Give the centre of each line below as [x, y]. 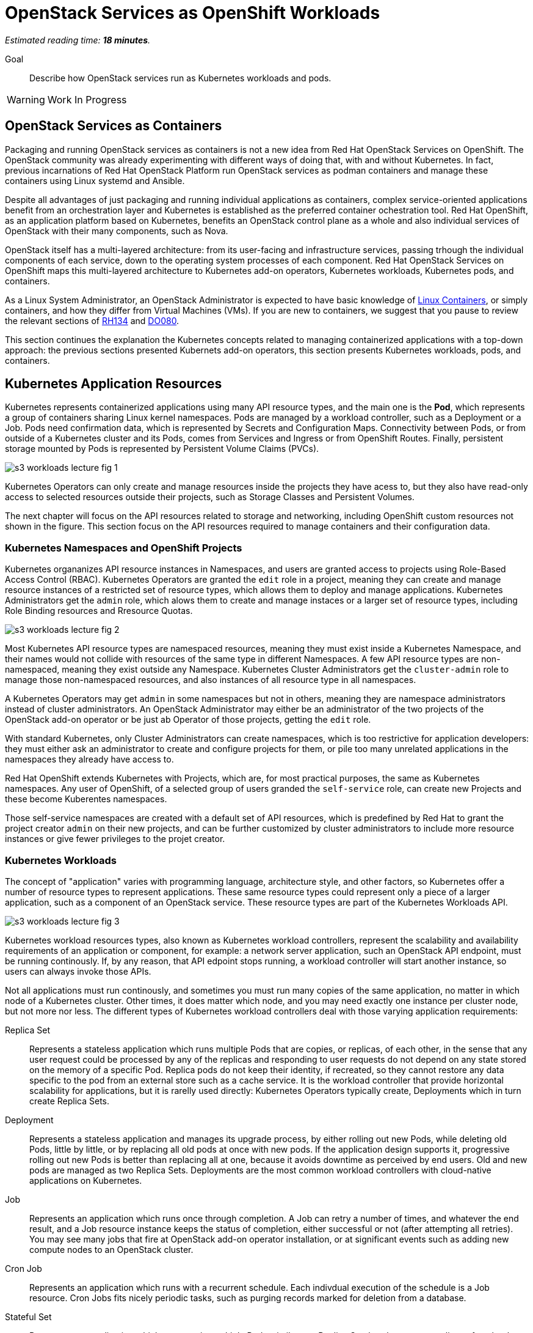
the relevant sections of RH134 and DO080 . [92, 320]
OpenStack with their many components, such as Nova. [117, 231]
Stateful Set [28, 1316]
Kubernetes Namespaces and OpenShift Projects [124, 548]
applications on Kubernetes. [86, 1180]
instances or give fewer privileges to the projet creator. [115, 839]
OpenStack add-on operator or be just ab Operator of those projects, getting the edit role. [188, 720]
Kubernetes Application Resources [114, 384]
